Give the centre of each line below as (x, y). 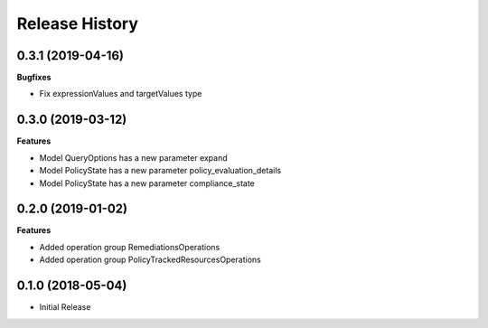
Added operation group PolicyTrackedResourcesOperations (150, 260)
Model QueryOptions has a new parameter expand (133, 157)
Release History (78, 23)
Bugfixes (34, 78)
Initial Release (65, 307)
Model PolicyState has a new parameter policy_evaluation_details (160, 171)
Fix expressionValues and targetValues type (121, 94)
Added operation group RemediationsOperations (130, 247)
